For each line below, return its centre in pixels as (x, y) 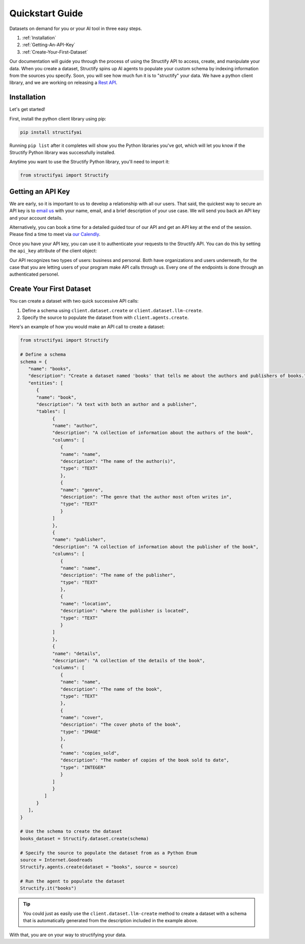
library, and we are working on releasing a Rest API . (64, 83)
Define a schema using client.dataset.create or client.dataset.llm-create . (113, 310)
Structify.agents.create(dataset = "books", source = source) (99, 867)
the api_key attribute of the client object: (53, 251)
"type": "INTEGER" (83, 767)
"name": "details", (77, 653)
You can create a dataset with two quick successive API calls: (74, 301)
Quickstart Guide (46, 13)
